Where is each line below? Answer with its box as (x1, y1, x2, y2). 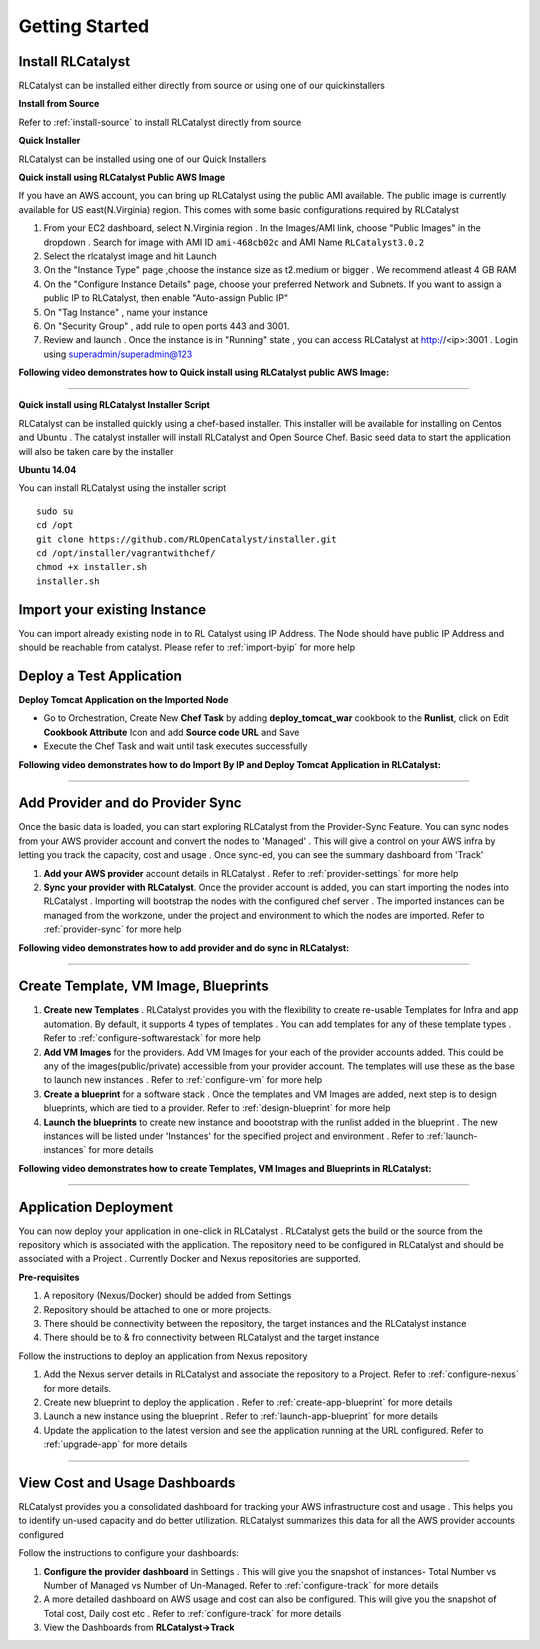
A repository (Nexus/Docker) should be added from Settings (43, 1290, 292, 1302)
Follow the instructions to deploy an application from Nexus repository (18, 1350, 308, 1362)
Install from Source (18, 98, 100, 110)
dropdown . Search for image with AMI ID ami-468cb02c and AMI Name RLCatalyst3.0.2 (43, 236, 425, 248)
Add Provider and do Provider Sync (18, 795, 242, 812)
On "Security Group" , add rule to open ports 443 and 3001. (43, 320, 290, 332)
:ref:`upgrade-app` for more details (43, 1438, 188, 1450)
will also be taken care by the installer (18, 445, 174, 457)
